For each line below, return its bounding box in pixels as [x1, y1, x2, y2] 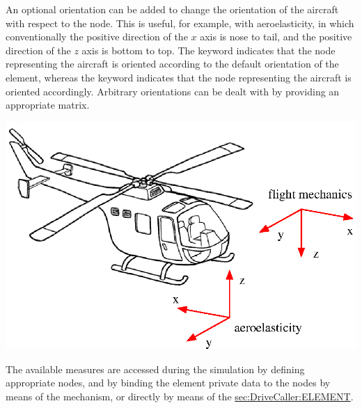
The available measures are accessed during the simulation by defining [6, 361, 305, 376]
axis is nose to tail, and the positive [200, 29, 352, 44]
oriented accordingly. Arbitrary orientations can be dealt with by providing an [6, 84, 340, 98]
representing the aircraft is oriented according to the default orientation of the [6, 56, 339, 71]
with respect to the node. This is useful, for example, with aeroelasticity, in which [6, 15, 354, 30]
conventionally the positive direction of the [6, 29, 188, 44]
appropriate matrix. [6, 97, 90, 112]
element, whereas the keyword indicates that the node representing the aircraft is [6, 70, 352, 84]
